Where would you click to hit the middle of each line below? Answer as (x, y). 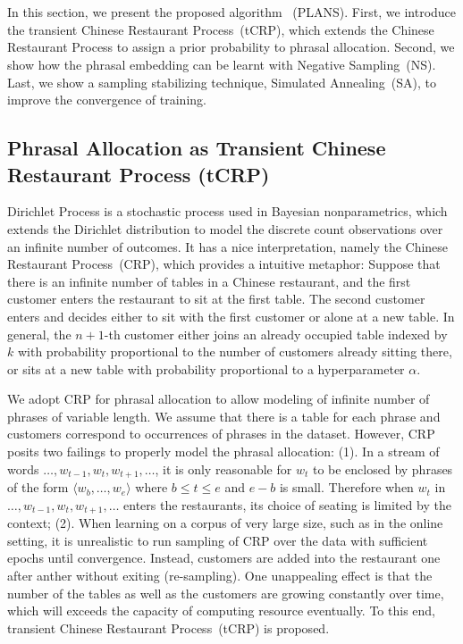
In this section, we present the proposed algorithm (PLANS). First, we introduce (232, 12)
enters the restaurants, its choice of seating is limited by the (287, 504)
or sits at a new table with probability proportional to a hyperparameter (206, 368)
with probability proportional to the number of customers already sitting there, (235, 351)
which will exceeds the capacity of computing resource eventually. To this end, (222, 611)
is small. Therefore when (346, 487)
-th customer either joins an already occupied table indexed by (276, 334)
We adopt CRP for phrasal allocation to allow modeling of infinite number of (219, 399)
